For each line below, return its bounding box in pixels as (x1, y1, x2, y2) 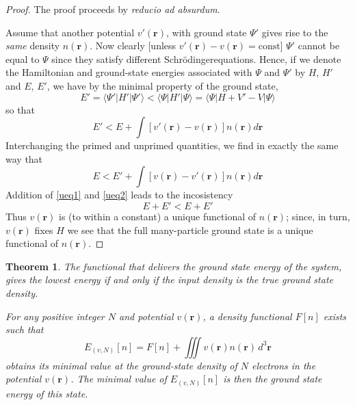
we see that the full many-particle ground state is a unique (67, 222, 313, 237)
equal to (5, 51, 40, 66)
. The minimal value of (70, 371, 167, 386)
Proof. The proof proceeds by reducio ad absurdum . (5, 2, 220, 16)
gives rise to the (261, 25, 328, 39)
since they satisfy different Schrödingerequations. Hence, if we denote (51, 51, 341, 66)
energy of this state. (5, 386, 88, 400)
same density (5, 38, 60, 53)
